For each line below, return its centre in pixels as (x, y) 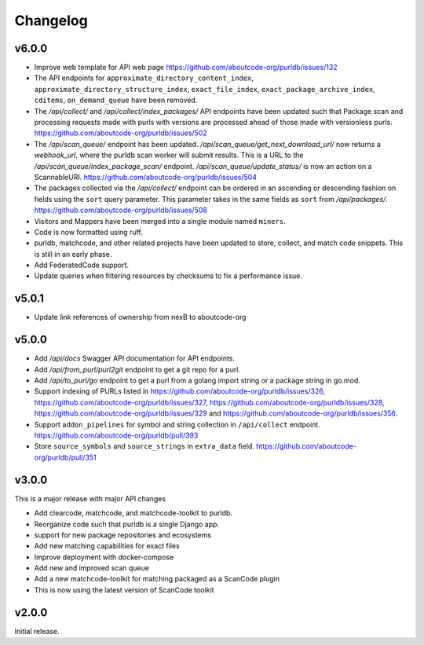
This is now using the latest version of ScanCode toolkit (124, 590)
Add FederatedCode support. (82, 265)
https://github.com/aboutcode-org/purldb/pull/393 (116, 435)
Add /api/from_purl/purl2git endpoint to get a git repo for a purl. (137, 369)
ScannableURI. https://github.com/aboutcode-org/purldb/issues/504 (145, 177)
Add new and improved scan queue (91, 568)
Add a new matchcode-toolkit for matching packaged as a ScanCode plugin (157, 579)
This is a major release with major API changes (90, 498)
